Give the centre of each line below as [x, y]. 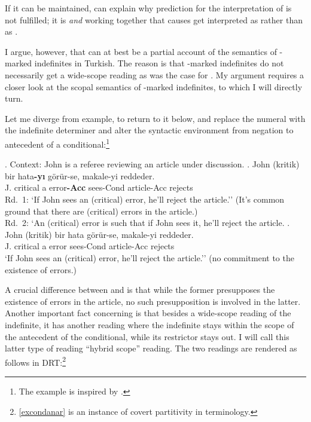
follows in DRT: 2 [35, 361]
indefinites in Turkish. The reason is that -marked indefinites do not [159, 63]
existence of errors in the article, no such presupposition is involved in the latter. [153, 301]
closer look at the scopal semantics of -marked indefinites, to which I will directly [154, 86]
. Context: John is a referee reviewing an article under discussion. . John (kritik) [152, 164]
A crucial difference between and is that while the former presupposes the [140, 290]
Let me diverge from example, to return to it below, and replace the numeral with [155, 118]
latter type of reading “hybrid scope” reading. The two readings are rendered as [151, 348]
